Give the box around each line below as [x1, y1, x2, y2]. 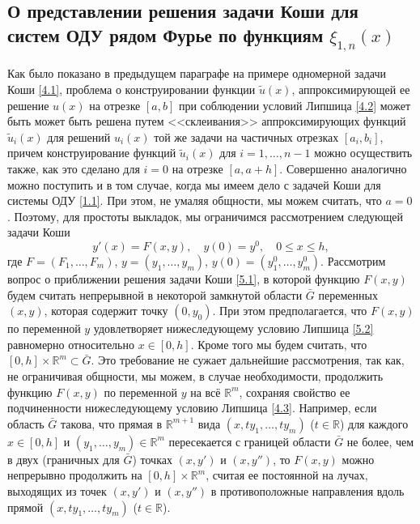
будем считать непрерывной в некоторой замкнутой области [7, 286, 303, 303]
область [7, 415, 45, 432]
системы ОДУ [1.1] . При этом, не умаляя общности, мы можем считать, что [7, 192, 382, 209]
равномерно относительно [7, 335, 134, 352]
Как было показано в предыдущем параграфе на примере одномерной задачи [7, 65, 387, 82]
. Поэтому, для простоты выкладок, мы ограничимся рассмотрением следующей [7, 207, 404, 224]
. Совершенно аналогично [279, 160, 407, 177]
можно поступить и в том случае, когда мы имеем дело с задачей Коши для [7, 176, 381, 193]
